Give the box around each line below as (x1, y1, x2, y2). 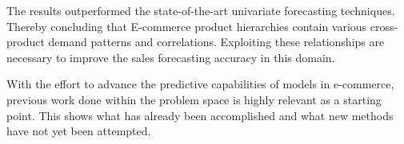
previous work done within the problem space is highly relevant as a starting (6, 91, 382, 107)
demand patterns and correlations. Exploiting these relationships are (48, 33, 385, 50)
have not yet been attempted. (6, 123, 151, 139)
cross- (370, 18, 398, 34)
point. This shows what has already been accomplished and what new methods (6, 107, 394, 123)
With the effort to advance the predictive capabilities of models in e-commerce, (6, 76, 394, 92)
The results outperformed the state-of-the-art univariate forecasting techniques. (6, 2, 395, 18)
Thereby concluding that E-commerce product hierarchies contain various (6, 18, 367, 34)
